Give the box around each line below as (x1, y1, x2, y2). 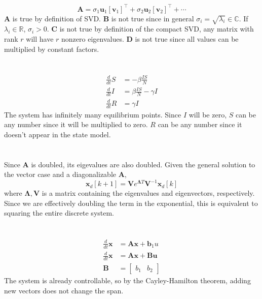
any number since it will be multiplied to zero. (4, 119, 148, 130)
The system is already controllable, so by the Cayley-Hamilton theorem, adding (4, 275, 251, 285)
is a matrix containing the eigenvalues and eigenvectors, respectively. (42, 188, 255, 198)
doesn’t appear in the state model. (4, 129, 111, 139)
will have (26, 34, 54, 44)
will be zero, (189, 109, 227, 119)
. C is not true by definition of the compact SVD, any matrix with (47, 23, 254, 34)
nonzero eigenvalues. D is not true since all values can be (61, 34, 239, 44)
